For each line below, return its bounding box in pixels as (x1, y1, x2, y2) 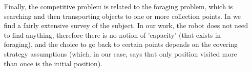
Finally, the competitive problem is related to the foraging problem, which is (4, 1, 233, 11)
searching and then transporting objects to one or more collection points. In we (4, 11, 241, 21)
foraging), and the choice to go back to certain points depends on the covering (4, 39, 238, 49)
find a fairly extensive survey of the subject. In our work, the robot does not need (4, 20, 248, 30)
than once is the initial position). (4, 58, 103, 68)
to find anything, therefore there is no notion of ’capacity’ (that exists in (4, 29, 221, 40)
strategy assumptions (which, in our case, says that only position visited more (4, 48, 237, 58)
